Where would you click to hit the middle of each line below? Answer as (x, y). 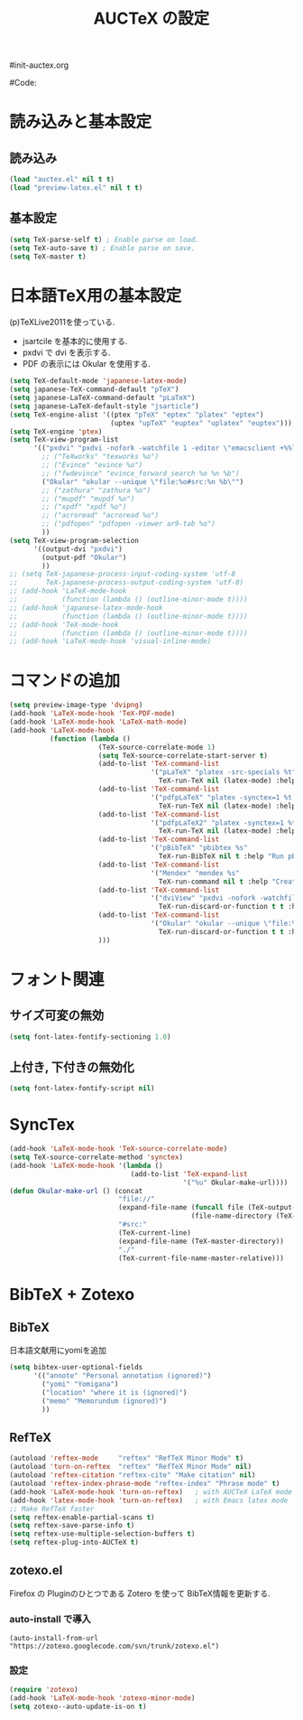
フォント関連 (57, 979)
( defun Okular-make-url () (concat (76, 1191)
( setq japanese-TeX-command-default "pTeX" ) (94, 389)
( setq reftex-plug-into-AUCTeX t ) (74, 1542)
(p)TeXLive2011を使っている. (62, 322)
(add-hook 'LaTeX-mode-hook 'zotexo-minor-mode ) (102, 1698)
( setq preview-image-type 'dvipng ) (76, 706)
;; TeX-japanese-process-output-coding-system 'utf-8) (127, 583)
